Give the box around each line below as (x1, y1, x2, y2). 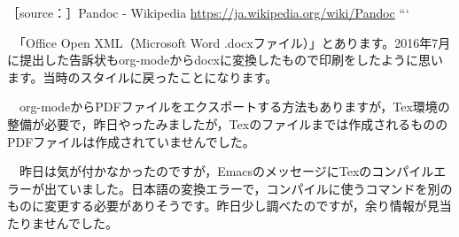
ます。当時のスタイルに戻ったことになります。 (7, 67, 278, 86)
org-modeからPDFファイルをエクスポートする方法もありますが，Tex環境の (19, 97, 450, 116)
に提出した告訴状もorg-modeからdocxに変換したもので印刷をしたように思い (7, 50, 443, 69)
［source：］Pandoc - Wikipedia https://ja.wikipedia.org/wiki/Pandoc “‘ (7, 4, 409, 21)
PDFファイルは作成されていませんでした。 (7, 132, 255, 150)
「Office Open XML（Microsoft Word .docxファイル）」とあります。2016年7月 (19, 33, 451, 51)
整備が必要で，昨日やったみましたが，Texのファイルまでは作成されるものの (7, 114, 448, 133)
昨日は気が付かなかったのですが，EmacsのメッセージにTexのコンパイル (19, 162, 434, 180)
